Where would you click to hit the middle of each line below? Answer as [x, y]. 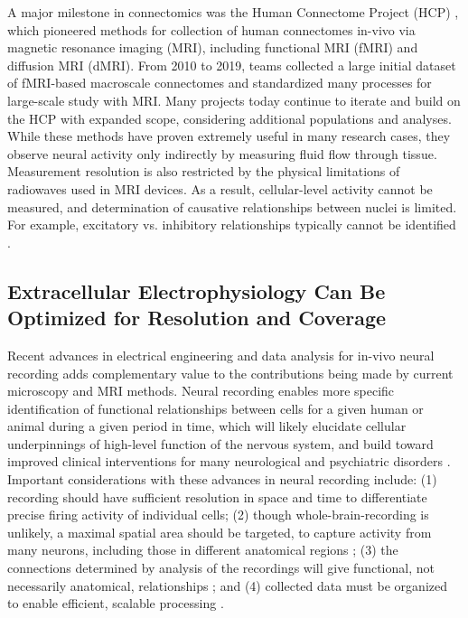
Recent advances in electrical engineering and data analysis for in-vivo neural [221, 355]
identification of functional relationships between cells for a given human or [215, 408]
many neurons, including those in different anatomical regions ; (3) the [203, 550]
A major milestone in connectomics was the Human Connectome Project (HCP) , [233, 12]
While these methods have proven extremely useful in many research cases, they [229, 136]
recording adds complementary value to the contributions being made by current [230, 373]
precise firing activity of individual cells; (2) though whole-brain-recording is [218, 515]
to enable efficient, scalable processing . [116, 603]
